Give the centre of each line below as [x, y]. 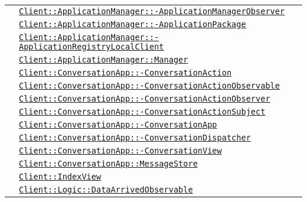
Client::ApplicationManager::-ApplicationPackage [133, 24]
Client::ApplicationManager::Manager [104, 60]
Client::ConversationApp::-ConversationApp [118, 125]
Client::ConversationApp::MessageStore [108, 164]
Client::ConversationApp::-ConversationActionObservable [149, 86]
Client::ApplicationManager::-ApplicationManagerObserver [152, 11]
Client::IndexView [60, 177]
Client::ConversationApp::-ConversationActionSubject [142, 112]
